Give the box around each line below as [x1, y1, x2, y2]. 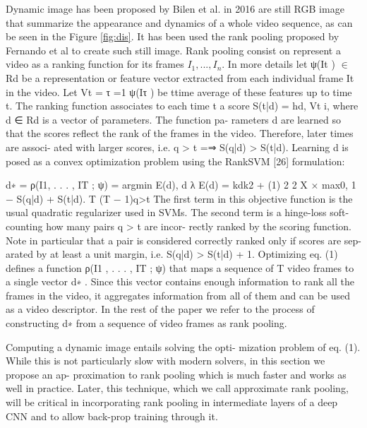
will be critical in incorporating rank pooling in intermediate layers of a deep [6, 395, 338, 410]
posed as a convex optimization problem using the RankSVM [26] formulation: [6, 153, 345, 168]
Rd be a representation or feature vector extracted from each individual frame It [6, 70, 354, 85]
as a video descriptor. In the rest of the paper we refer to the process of [6, 302, 315, 316]
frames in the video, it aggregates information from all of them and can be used [6, 287, 351, 302]
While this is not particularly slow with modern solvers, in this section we [6, 353, 325, 368]
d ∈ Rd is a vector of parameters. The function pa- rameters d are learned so [6, 112, 341, 126]
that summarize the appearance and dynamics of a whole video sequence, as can [6, 15, 353, 30]
